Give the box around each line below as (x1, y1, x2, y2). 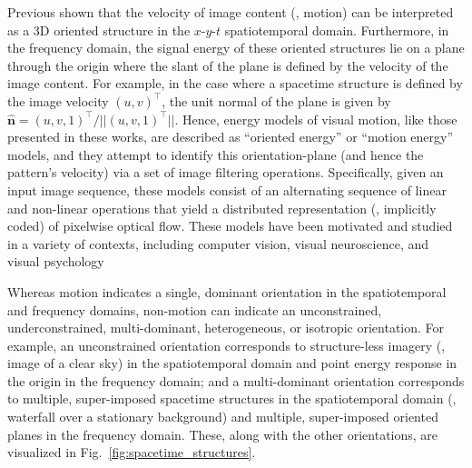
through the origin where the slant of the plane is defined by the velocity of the (7, 55, 448, 75)
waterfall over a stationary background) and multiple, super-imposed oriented (7, 407, 438, 426)
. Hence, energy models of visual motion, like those (174, 109, 457, 128)
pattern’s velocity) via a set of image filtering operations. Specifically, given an (7, 163, 444, 182)
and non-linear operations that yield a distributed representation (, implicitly (7, 198, 437, 217)
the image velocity (7, 91, 109, 110)
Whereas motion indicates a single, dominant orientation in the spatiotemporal (7, 282, 447, 301)
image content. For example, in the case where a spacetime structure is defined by (7, 74, 463, 93)
